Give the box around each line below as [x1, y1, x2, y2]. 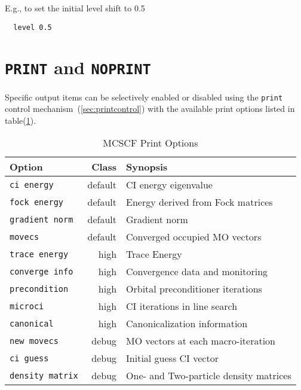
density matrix [10, 370, 78, 380]
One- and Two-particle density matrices [126, 368, 291, 383]
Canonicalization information [126, 316, 248, 331]
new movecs [10, 336, 59, 346]
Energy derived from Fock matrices [126, 195, 273, 209]
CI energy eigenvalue [126, 178, 213, 192]
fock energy [10, 197, 64, 207]
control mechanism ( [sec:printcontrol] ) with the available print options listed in [5, 102, 295, 115]
